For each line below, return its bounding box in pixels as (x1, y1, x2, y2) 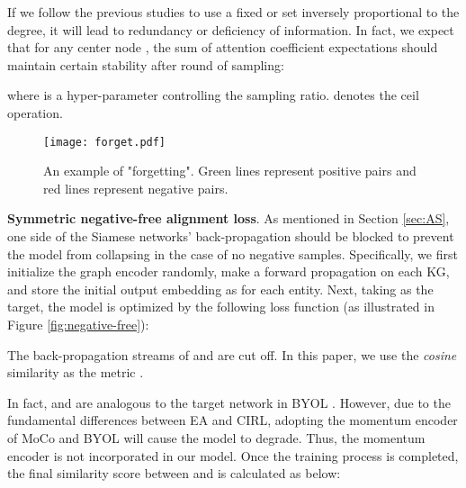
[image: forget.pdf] (43, 135, 166, 149)
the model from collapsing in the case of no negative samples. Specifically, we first (7, 244, 458, 263)
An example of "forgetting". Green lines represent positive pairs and (43, 161, 417, 180)
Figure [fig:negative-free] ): (7, 314, 149, 333)
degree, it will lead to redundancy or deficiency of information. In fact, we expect (7, 20, 454, 39)
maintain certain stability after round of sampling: (7, 55, 284, 74)
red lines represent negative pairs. (43, 178, 229, 197)
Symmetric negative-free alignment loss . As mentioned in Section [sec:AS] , (7, 209, 450, 228)
